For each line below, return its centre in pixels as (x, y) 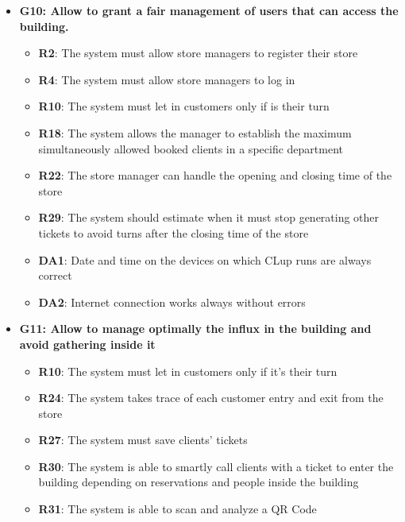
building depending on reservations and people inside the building (199, 482)
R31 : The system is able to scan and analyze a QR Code (177, 509)
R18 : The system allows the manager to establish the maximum (195, 132)
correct (55, 275)
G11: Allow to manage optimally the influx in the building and (195, 329)
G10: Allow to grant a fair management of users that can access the (209, 10)
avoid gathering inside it (87, 344)
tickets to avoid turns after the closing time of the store (174, 232)
